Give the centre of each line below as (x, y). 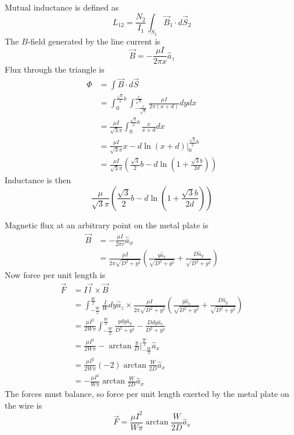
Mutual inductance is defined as (62, 7)
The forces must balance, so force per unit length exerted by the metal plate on (147, 394)
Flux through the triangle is (55, 69)
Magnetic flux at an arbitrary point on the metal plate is (107, 225)
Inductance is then (38, 180)
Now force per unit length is (55, 275)
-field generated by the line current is (94, 41)
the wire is (23, 405)
